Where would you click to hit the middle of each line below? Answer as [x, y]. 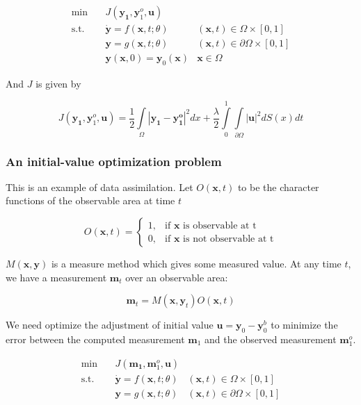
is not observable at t [228, 239]
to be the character [278, 187]
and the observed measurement [271, 339]
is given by [58, 83]
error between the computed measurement [95, 339]
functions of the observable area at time [90, 200]
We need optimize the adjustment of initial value [110, 325]
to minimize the [304, 325]
